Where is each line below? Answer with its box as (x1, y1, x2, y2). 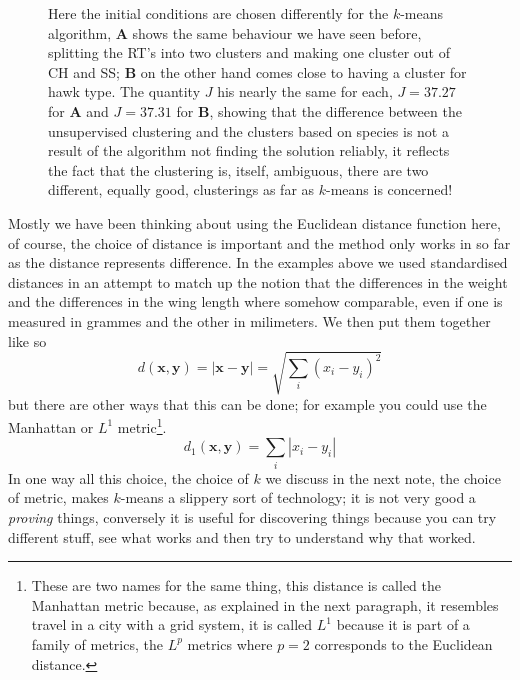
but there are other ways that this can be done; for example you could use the (8, 393, 487, 414)
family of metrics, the (31, 633, 163, 654)
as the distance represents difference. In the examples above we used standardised (8, 252, 508, 273)
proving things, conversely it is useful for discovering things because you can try (8, 507, 497, 527)
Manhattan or (8, 416, 94, 437)
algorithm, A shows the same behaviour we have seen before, (48, 22, 422, 43)
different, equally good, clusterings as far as (48, 179, 315, 200)
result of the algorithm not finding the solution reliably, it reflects (48, 140, 450, 161)
